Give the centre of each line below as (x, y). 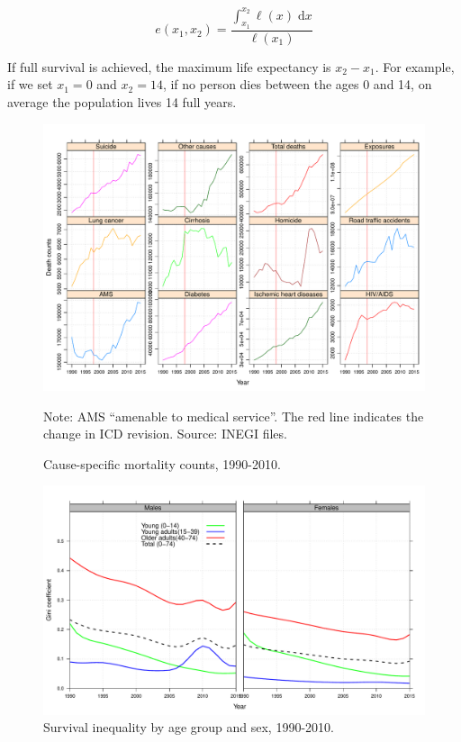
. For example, (415, 66)
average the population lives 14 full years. (122, 101)
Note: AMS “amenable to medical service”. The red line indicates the (234, 416)
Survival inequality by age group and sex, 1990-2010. (189, 727)
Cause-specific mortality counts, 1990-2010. (162, 463)
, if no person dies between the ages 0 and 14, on (297, 84)
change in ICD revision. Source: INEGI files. (165, 434)
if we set (30, 84)
